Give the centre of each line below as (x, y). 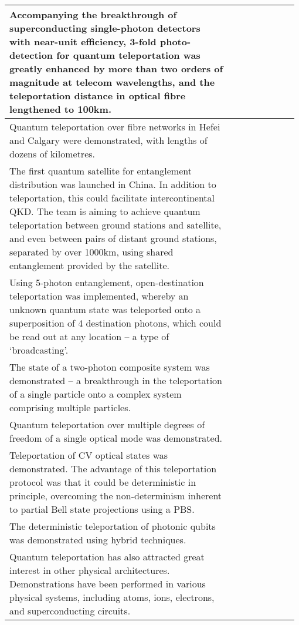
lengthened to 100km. (61, 109)
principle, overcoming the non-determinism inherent (116, 495)
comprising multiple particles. (70, 407)
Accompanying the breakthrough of (93, 14)
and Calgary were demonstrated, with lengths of (108, 140)
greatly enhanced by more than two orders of (116, 68)
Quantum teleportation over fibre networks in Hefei (115, 127)
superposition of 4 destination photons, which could (115, 323)
